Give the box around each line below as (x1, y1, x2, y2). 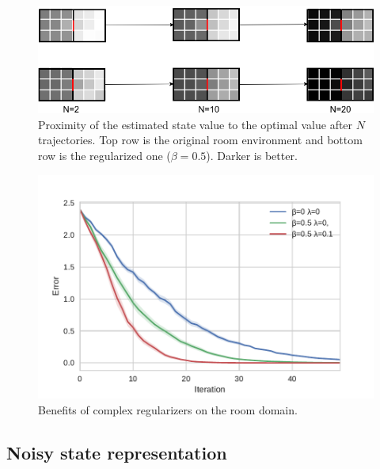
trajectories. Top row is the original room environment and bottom (38, 132, 363, 148)
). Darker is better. (206, 147, 298, 163)
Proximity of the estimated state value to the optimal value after (38, 116, 353, 132)
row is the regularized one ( (38, 147, 171, 163)
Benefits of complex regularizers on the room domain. (38, 401, 298, 418)
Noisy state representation (6, 440, 227, 464)
